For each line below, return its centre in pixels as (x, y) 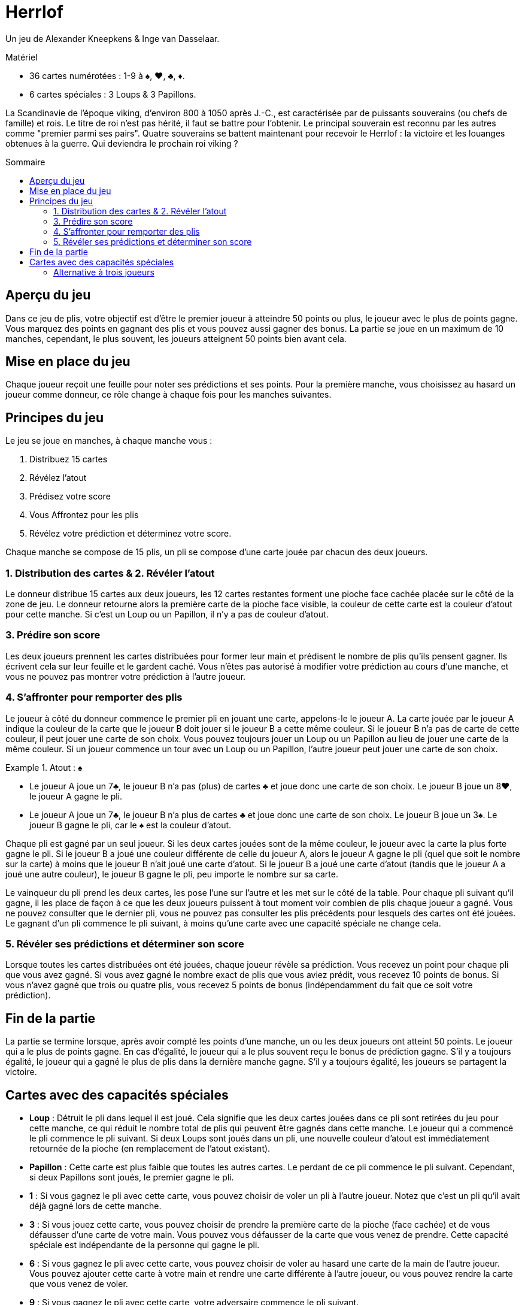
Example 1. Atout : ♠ (44, 767)
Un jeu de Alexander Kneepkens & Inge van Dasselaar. (113, 38)
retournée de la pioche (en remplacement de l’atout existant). (150, 1148)
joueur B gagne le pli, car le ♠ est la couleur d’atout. (131, 825)
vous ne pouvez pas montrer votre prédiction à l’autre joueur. (126, 676)
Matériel (22, 57)
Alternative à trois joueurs (104, 272)
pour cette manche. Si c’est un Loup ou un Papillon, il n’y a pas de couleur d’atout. (167, 614)
